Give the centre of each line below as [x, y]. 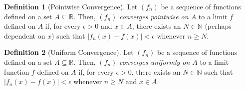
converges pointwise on [154, 16]
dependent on [25, 35]
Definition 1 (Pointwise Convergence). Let [71, 6]
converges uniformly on [154, 62]
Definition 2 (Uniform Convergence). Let [69, 52]
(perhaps [218, 26]
